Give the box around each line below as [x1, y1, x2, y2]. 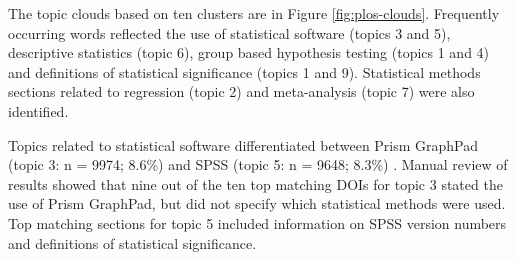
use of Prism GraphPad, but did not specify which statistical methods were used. [8, 193, 506, 214]
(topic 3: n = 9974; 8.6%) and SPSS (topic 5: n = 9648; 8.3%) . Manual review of [8, 154, 508, 175]
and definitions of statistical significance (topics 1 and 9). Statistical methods [8, 61, 481, 82]
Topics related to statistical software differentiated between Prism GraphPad [8, 134, 479, 155]
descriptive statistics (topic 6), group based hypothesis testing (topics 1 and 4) [8, 42, 490, 63]
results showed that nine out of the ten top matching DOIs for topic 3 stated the [8, 173, 503, 194]
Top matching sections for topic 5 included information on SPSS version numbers [8, 212, 507, 233]
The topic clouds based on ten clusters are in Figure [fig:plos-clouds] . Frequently [8, 3, 500, 23]
